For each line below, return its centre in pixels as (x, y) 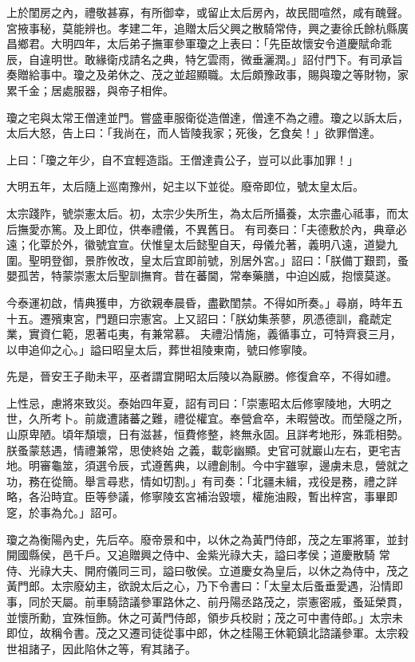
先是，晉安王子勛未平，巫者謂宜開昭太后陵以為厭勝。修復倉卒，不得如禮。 (202, 376)
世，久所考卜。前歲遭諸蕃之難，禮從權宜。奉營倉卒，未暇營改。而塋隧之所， (207, 418)
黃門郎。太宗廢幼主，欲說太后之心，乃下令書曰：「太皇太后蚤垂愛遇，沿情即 (205, 586)
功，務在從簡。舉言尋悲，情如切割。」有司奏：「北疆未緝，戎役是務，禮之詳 (202, 481)
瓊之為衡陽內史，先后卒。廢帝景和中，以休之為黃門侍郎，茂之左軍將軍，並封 (207, 539)
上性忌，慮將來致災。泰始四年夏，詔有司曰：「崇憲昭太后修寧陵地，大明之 (199, 402)
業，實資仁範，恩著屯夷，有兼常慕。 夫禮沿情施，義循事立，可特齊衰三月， (204, 334)
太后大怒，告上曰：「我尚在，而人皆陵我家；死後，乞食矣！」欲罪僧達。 (194, 133)
